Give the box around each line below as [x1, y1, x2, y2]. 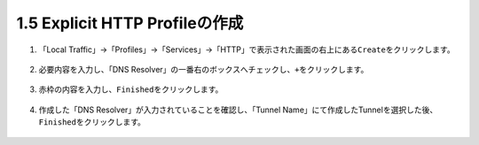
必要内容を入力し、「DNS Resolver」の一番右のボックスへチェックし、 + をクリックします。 [38, 64, 369, 74]
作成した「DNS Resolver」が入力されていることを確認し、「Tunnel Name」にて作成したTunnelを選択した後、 [38, 104, 438, 115]
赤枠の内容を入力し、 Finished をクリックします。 [38, 84, 224, 95]
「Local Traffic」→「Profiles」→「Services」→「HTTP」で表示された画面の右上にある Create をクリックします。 [38, 44, 456, 55]
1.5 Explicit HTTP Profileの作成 [16, 13, 244, 33]
